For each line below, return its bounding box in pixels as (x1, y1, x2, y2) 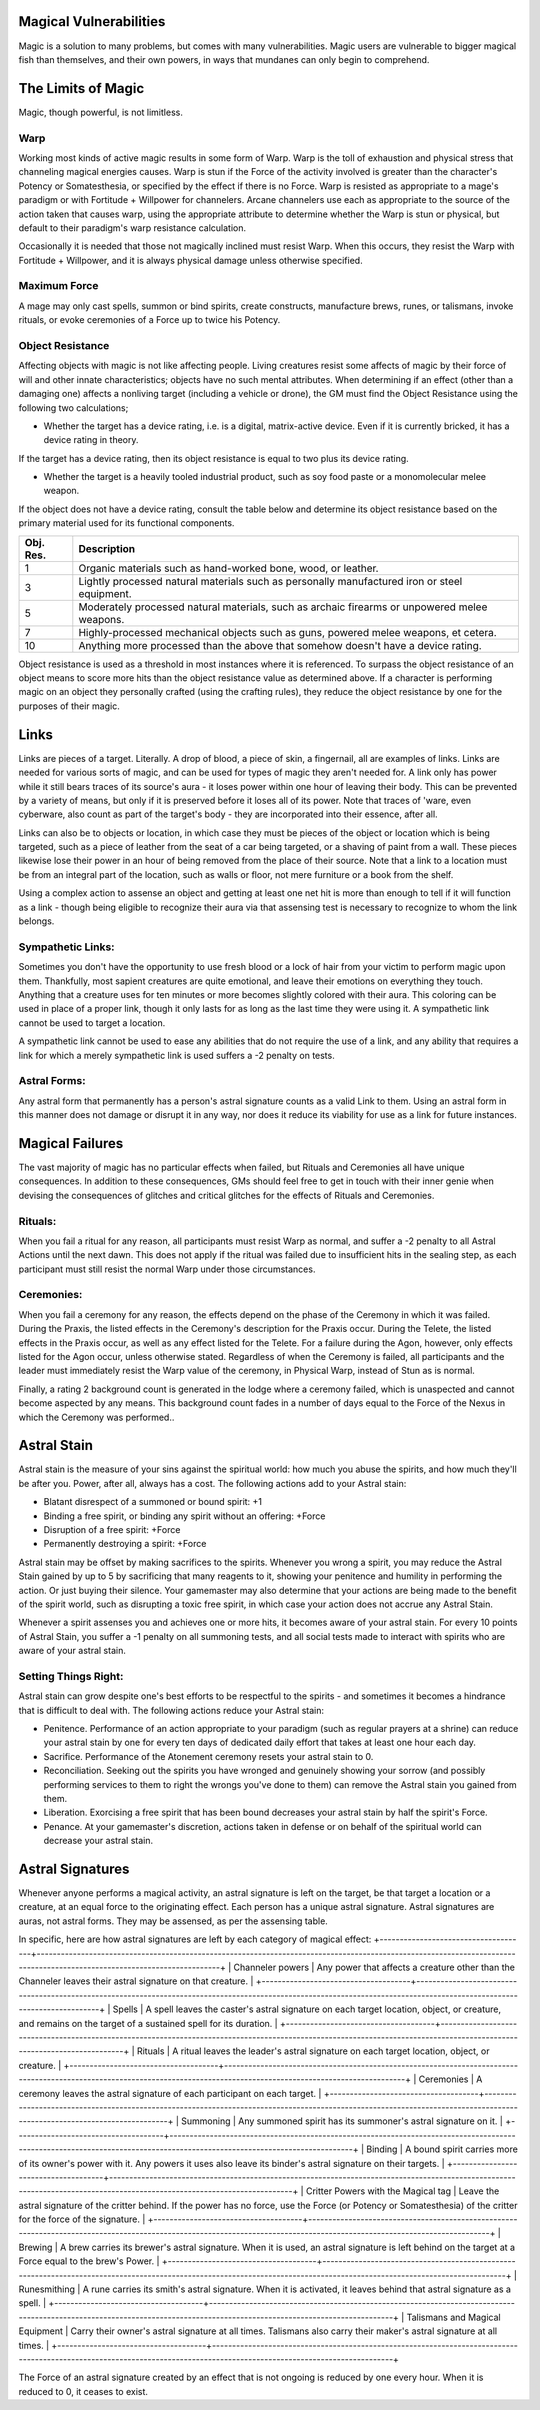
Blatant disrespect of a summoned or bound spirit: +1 (43, 1496, 263, 1508)
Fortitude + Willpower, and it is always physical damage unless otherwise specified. (18, 254, 364, 266)
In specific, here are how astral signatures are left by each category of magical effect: (18, 1933, 372, 1945)
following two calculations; (18, 401, 129, 414)
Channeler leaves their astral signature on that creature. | (18, 1975, 254, 1987)
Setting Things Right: (18, 1669, 124, 1683)
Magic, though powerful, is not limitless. (18, 106, 184, 118)
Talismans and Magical (406, 2311, 501, 2323)
